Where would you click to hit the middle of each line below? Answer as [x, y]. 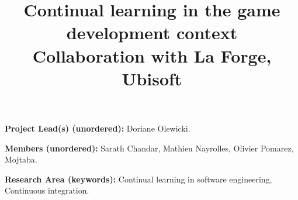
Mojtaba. [21, 159]
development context [152, 32]
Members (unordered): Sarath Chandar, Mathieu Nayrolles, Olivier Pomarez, [149, 148]
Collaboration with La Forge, [152, 55]
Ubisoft [152, 78]
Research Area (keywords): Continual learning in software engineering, [138, 179]
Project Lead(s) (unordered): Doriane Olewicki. [98, 128]
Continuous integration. [47, 190]
